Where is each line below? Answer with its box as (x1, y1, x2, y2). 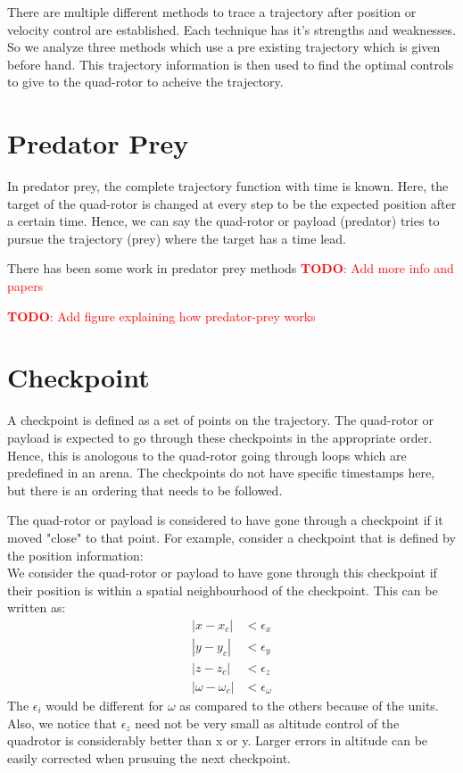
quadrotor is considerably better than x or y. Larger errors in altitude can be (7, 731, 428, 750)
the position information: (7, 545, 144, 564)
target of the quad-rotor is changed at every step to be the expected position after (7, 194, 457, 212)
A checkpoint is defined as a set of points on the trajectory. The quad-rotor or (7, 411, 434, 429)
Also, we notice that (7, 713, 117, 732)
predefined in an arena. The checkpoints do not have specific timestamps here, (7, 463, 435, 482)
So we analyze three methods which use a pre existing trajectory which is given (7, 37, 441, 56)
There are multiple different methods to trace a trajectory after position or (7, 3, 417, 21)
